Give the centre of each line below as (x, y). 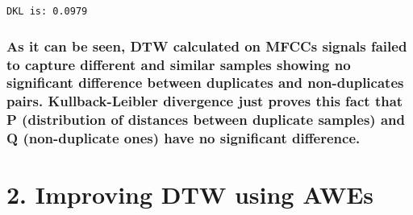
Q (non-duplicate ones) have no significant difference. (184, 138)
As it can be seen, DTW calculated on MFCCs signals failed (207, 45)
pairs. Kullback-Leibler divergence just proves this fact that (205, 101)
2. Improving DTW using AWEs (190, 194)
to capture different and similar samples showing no (179, 64)
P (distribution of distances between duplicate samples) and (206, 120)
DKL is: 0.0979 (47, 11)
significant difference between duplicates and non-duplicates (205, 83)
